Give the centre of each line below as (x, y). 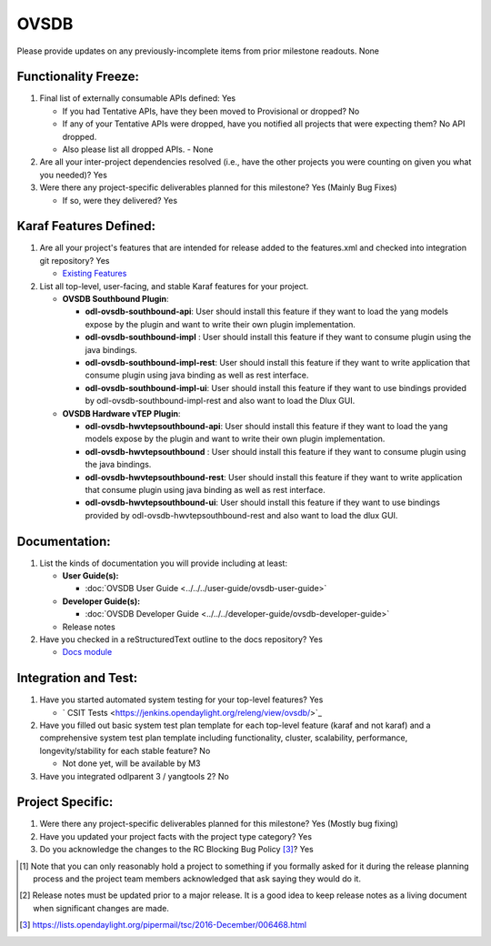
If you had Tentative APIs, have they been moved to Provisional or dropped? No (211, 111)
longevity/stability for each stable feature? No (125, 750)
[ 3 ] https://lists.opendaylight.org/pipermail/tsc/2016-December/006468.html (163, 925)
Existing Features (95, 274)
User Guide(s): (90, 575)
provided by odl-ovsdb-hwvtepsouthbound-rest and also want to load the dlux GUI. (241, 515)
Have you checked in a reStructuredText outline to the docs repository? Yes (181, 639)
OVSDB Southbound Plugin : (115, 299)
